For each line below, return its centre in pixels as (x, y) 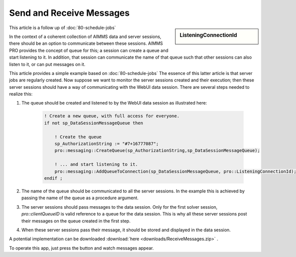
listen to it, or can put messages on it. (47, 64)
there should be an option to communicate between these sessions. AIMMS (86, 43)
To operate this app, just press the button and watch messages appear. (81, 248)
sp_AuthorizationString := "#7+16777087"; (107, 144)
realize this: (21, 94)
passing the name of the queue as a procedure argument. (80, 198)
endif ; (53, 178)
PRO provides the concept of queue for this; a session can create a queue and (89, 50)
